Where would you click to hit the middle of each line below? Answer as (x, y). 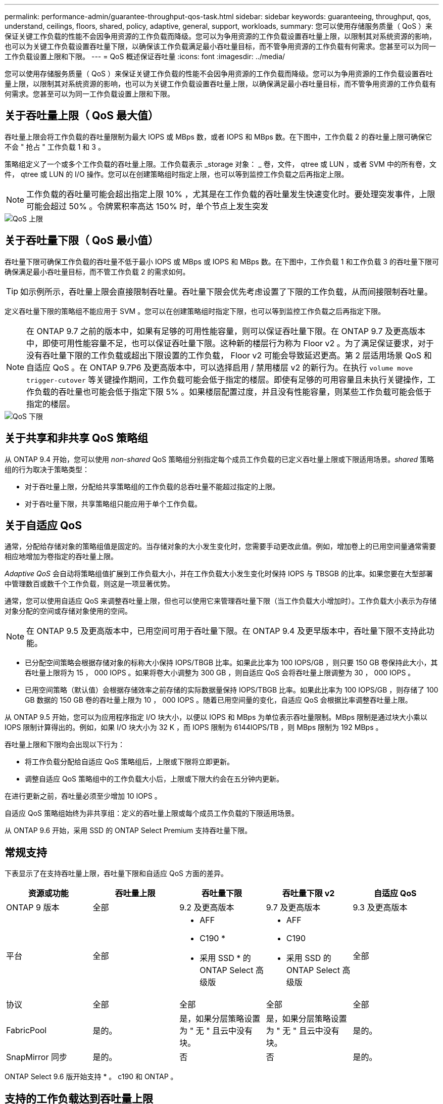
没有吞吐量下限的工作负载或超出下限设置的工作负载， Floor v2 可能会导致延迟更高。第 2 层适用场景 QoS (224, 355)
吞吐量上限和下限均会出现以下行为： (65, 745)
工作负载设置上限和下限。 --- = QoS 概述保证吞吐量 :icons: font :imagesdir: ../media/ (145, 56)
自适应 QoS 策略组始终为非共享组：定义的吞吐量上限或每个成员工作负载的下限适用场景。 (152, 813)
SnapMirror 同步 (37, 1057)
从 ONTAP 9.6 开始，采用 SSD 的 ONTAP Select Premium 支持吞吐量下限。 (128, 831)
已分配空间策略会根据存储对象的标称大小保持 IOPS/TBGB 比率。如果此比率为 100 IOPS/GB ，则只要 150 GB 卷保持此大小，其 (231, 663)
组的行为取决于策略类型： (47, 469)
